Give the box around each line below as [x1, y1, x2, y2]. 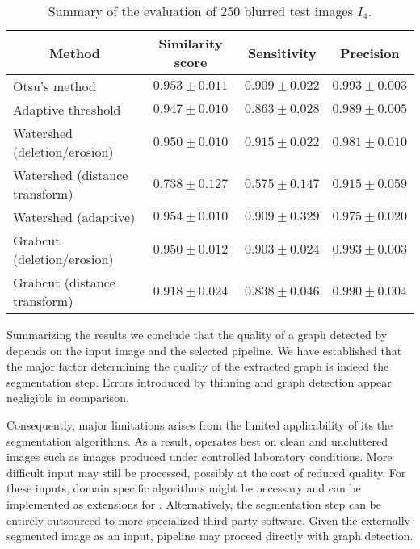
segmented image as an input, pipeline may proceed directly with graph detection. [6, 527, 414, 544]
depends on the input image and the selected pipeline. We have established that [6, 342, 402, 358]
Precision [339, 43, 400, 62]
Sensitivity [247, 43, 317, 62]
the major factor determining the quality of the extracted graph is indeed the [6, 358, 389, 375]
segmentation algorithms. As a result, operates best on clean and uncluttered [6, 432, 388, 449]
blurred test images [244, 2, 353, 20]
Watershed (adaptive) [13, 207, 136, 226]
